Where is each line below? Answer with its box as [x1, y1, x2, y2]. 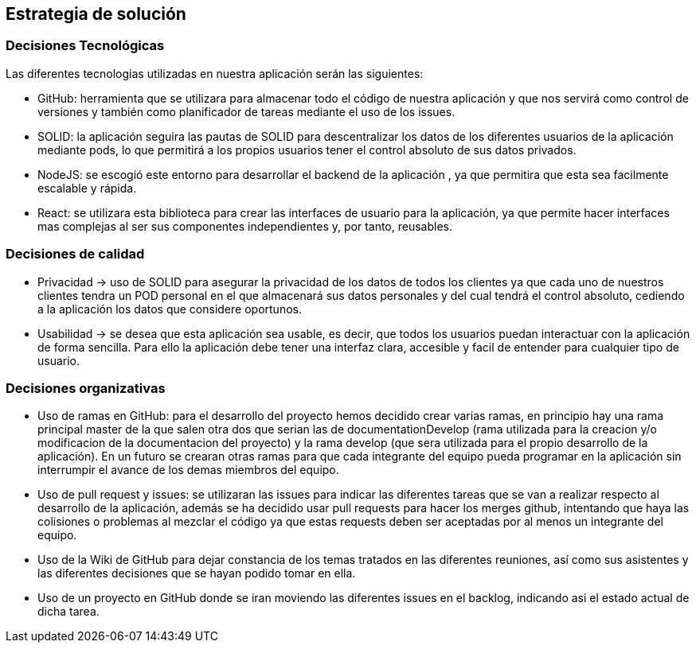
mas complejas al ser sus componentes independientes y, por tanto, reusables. [37, 219, 453, 233]
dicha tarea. [37, 604, 100, 619]
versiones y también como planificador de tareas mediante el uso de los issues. [37, 104, 456, 119]
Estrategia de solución [6, 4, 186, 24]
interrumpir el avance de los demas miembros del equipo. [37, 463, 339, 477]
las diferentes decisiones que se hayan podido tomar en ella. [37, 566, 356, 581]
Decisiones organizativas [6, 379, 166, 396]
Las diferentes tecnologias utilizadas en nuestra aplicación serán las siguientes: [6, 66, 424, 80]
